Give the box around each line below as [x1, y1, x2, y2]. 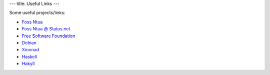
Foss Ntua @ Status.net [21, 26, 70, 32]
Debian [21, 40, 37, 46]
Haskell [21, 54, 37, 60]
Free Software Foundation [21, 33, 75, 39]
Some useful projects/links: [9, 10, 65, 16]
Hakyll [21, 61, 35, 67]
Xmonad [21, 47, 39, 53]
